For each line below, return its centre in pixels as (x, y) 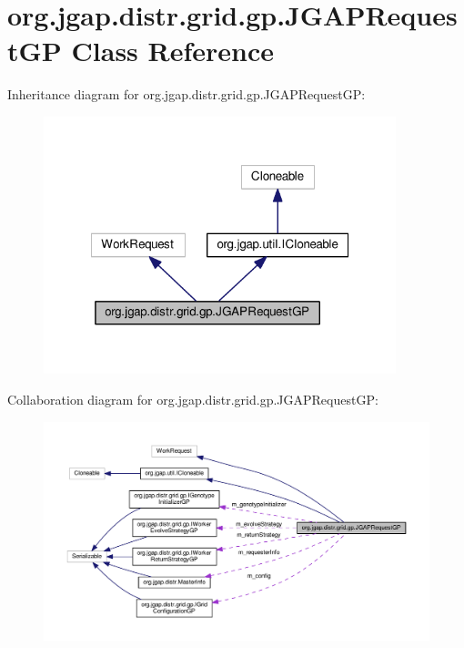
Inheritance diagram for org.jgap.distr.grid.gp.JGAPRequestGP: (187, 94)
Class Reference (173, 51)
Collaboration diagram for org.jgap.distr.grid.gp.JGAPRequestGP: (193, 399)
